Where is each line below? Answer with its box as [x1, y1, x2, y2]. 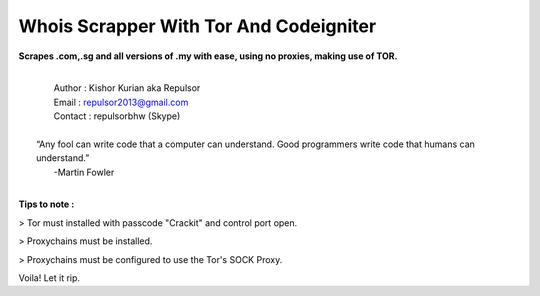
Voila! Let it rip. [18, 272, 80, 284]
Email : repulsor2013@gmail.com [53, 96, 189, 108]
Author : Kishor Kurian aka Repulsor [53, 82, 201, 94]
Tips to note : [18, 198, 75, 210]
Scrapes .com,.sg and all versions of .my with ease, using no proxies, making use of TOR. [18, 50, 398, 62]
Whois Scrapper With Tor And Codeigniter [18, 15, 377, 37]
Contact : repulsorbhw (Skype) [53, 110, 181, 122]
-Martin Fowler [53, 166, 115, 178]
